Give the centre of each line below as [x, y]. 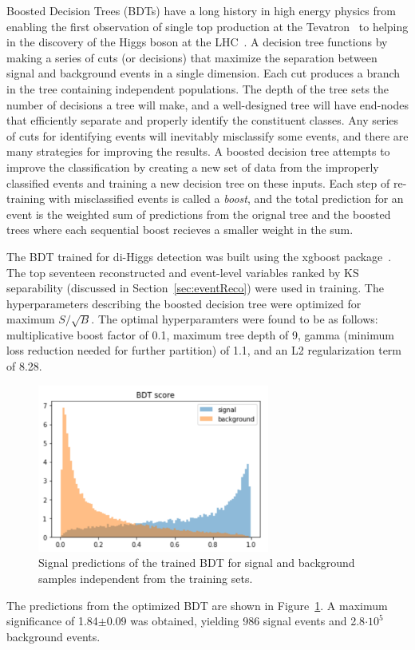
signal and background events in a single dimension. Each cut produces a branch [204, 73]
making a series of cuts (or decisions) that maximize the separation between [192, 57]
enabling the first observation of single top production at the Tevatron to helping [207, 26]
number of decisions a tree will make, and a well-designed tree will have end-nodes [207, 104]
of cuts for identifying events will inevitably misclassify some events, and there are [207, 135]
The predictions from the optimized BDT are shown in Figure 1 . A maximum [197, 605]
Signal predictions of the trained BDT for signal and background [197, 563]
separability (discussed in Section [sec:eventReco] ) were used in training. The [195, 288]
